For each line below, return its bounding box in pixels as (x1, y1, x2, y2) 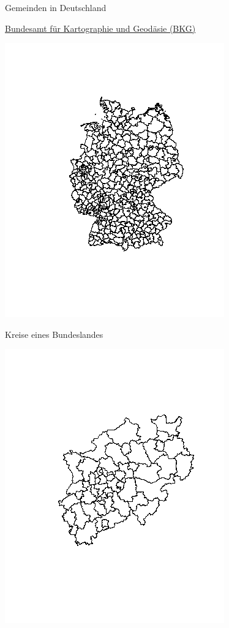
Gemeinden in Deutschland (5, 1, 107, 13)
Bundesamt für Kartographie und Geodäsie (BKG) (5, 21, 196, 34)
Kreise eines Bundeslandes (5, 327, 103, 340)
